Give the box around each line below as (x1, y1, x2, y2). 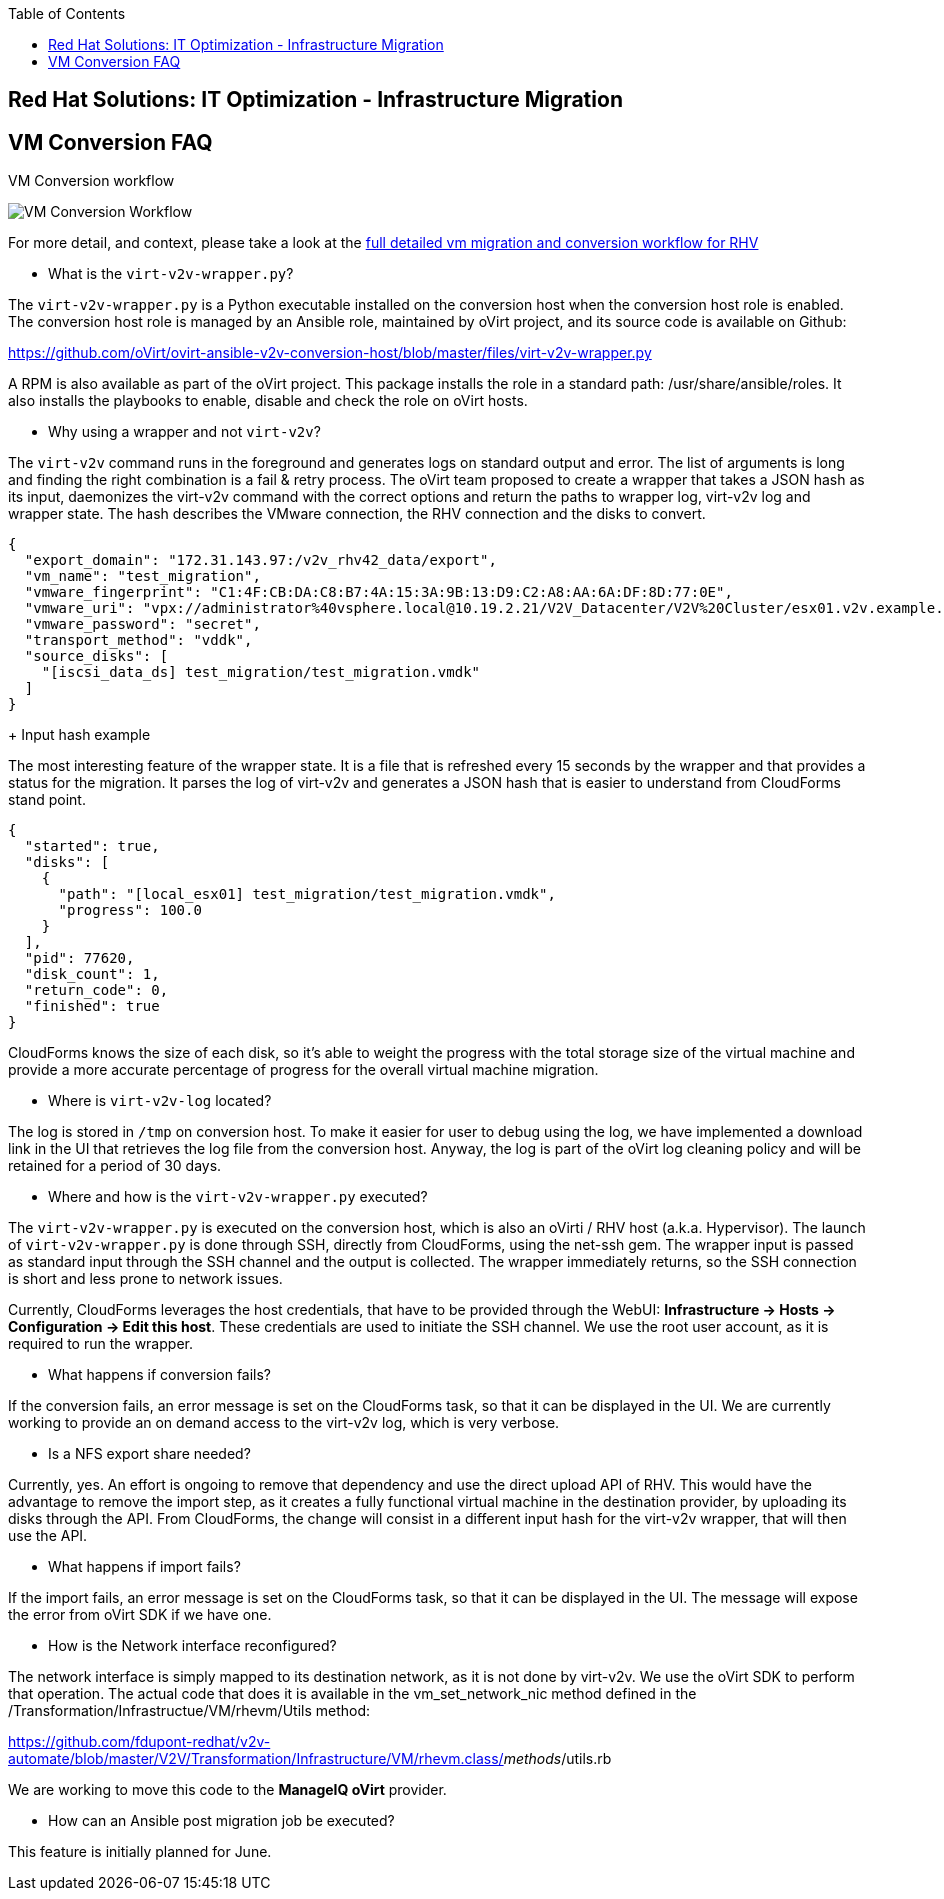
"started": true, (24, 838, 160, 855)
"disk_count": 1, (24, 966, 160, 983)
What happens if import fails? (48, 1558, 241, 1576)
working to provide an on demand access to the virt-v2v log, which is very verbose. (8, 1414, 560, 1432)
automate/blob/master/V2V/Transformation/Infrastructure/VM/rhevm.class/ (8, 1750, 504, 1768)
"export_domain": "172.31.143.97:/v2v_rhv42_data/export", (24, 552, 497, 569)
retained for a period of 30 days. (8, 1157, 222, 1175)
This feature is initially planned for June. (8, 1843, 272, 1861)
